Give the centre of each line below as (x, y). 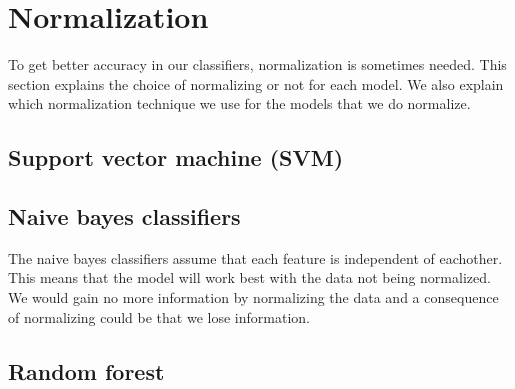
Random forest (86, 370)
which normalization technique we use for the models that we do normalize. (239, 103)
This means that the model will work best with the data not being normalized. (249, 277)
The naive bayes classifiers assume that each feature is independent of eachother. (255, 257)
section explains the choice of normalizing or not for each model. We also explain (256, 83)
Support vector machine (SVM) (176, 157)
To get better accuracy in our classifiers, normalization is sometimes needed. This (257, 64)
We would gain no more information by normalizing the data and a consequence (253, 297)
